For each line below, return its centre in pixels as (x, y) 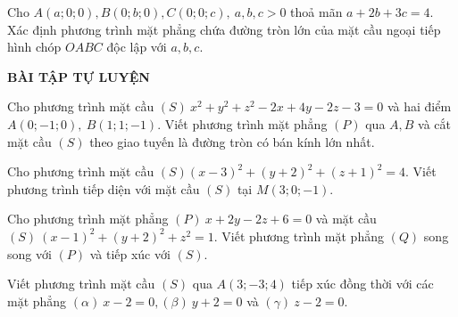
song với (29, 253)
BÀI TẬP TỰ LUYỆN (79, 76)
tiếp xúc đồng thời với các (362, 284)
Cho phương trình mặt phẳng (88, 219)
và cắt (435, 123)
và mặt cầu (346, 219)
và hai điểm (419, 106)
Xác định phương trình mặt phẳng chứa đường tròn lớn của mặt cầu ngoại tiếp (224, 29)
